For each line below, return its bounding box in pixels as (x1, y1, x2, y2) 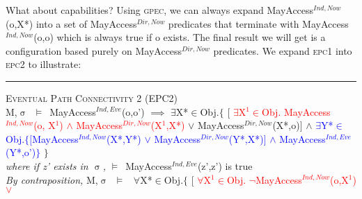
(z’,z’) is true (197, 158, 253, 173)
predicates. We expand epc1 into (213, 43, 352, 58)
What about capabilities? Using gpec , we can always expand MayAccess (6, 3, 314, 17)
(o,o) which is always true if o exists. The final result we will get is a (33, 30, 326, 44)
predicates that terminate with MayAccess (168, 16, 349, 31)
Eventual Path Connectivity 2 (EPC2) (6, 90, 178, 105)
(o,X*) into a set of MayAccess (6, 16, 137, 31)
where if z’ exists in (6, 158, 88, 173)
